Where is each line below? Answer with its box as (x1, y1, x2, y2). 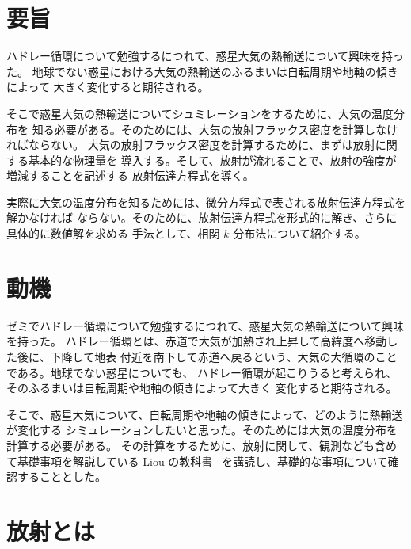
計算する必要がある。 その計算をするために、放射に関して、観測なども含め (6, 437, 398, 453)
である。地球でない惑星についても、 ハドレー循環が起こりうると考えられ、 (6, 364, 398, 380)
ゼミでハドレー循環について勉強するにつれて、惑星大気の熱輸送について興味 (6, 317, 405, 334)
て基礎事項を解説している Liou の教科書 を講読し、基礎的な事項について (6, 452, 388, 469)
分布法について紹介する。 (233, 225, 366, 242)
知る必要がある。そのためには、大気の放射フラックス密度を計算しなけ (32, 120, 398, 137)
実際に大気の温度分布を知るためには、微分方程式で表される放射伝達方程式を (6, 193, 405, 210)
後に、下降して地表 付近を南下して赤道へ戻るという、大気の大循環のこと (17, 348, 398, 364)
